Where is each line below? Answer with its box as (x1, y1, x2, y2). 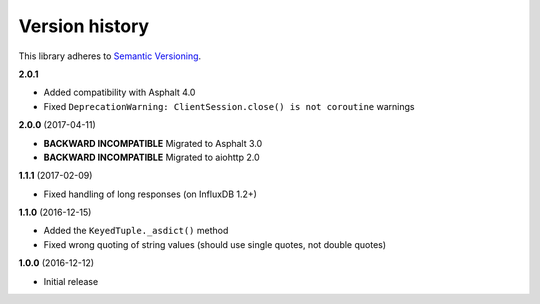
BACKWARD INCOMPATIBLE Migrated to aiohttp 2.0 (43, 151, 260, 163)
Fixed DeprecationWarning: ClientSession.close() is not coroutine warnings (43, 100, 415, 112)
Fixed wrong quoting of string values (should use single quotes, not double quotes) (43, 238, 387, 250)
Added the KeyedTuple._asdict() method (43, 225, 229, 237)
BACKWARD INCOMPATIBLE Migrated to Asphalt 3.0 (43, 137, 263, 149)
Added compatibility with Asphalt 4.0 (43, 86, 196, 99)
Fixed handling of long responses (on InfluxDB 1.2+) (43, 188, 257, 200)
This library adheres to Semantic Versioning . (18, 50, 202, 62)
